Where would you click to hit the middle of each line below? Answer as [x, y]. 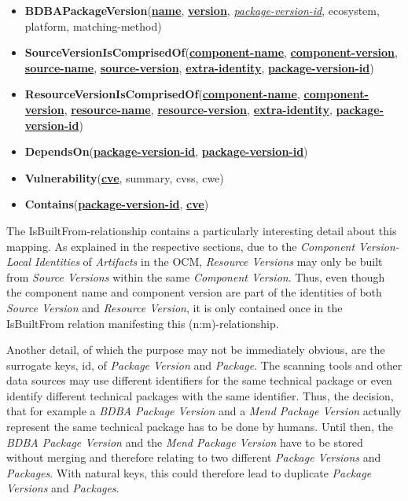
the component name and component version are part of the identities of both [194, 292]
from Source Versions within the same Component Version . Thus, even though [196, 276]
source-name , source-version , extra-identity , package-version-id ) [199, 67]
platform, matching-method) [93, 26]
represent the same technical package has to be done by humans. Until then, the [200, 427]
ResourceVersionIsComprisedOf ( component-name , [162, 94]
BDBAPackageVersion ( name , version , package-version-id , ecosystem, [202, 10]
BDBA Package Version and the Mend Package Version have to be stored [185, 442]
